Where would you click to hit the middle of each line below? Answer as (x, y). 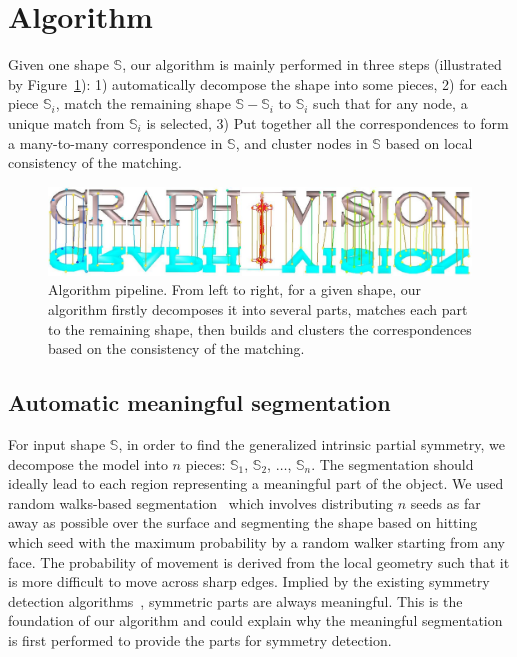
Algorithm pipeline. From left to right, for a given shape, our (235, 289)
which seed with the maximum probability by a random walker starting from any (256, 541)
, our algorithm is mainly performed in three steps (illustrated (312, 64)
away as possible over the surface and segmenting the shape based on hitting (243, 522)
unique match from (66, 122)
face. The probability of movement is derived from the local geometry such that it (259, 561)
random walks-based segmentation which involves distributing (201, 502)
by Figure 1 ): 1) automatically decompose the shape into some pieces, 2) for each (258, 83)
